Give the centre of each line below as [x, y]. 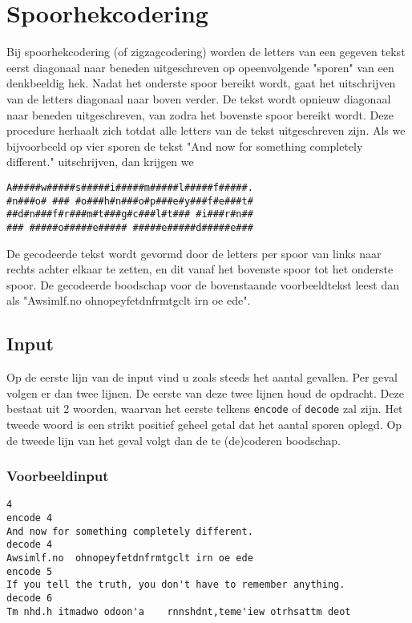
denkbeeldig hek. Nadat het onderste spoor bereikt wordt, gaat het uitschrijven [201, 83]
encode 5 [30, 571]
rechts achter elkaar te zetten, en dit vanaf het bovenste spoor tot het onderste [200, 269]
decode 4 [30, 545]
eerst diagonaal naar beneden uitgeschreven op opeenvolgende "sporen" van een [200, 67]
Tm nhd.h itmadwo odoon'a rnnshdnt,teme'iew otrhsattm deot [179, 611]
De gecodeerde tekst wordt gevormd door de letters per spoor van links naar [194, 253]
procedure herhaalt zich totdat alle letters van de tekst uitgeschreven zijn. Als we [206, 130]
